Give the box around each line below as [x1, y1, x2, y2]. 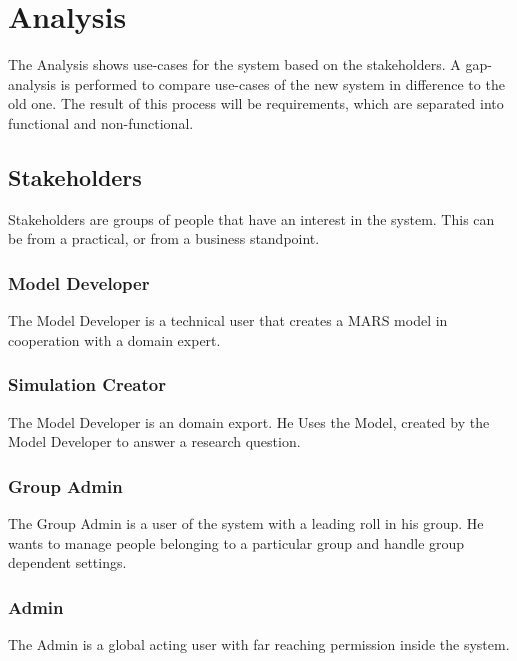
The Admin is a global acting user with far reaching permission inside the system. [8, 633, 510, 654]
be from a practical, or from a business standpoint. [8, 228, 320, 249]
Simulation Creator [8, 372, 166, 397]
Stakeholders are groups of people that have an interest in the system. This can [8, 208, 495, 229]
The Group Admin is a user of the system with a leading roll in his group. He [8, 512, 484, 533]
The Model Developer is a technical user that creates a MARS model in [8, 310, 448, 331]
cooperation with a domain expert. [8, 329, 221, 350]
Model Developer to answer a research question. [8, 431, 301, 452]
